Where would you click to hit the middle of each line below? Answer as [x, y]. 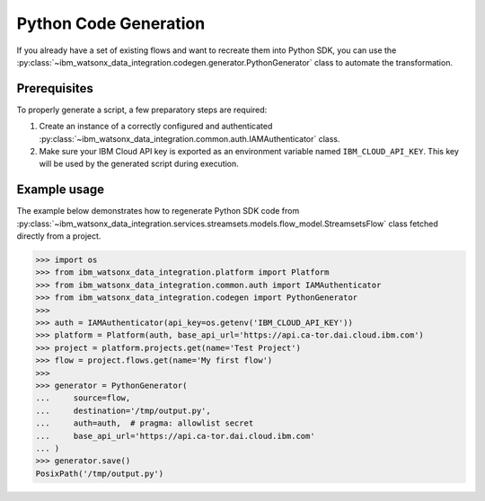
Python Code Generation [111, 23]
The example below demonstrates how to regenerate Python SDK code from [158, 211]
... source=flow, [83, 398]
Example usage [61, 190]
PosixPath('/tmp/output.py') [100, 473]
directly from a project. [59, 236]
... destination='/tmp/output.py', [123, 410]
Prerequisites [55, 88]
